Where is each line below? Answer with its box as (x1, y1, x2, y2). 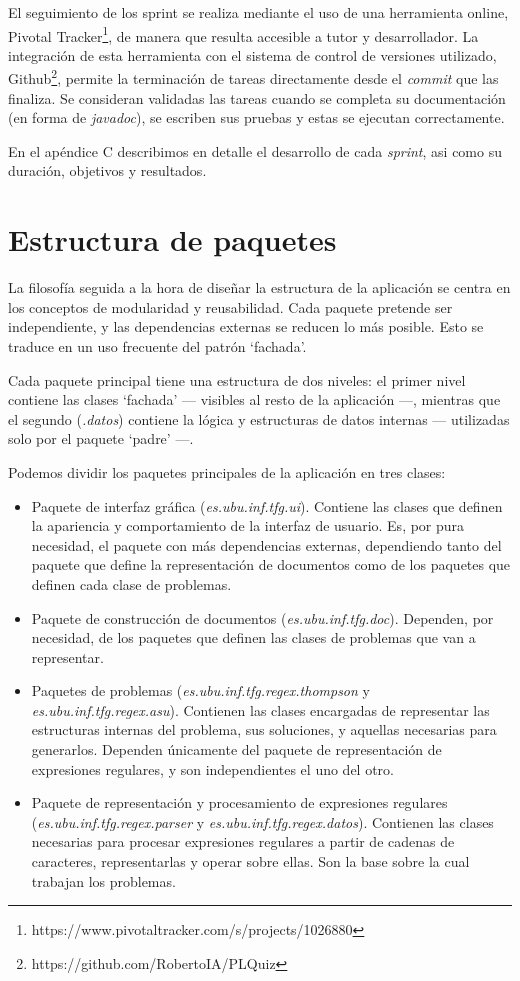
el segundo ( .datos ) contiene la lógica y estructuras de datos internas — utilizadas (8, 408, 510, 429)
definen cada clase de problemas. (31, 573, 232, 594)
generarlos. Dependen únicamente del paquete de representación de (31, 739, 442, 760)
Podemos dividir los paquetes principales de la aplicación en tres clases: (8, 461, 446, 482)
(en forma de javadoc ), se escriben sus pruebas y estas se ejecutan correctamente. (8, 107, 505, 128)
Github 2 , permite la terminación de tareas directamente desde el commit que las (8, 65, 499, 89)
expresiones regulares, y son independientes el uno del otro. (31, 758, 395, 779)
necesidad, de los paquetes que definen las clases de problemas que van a (31, 627, 476, 648)
